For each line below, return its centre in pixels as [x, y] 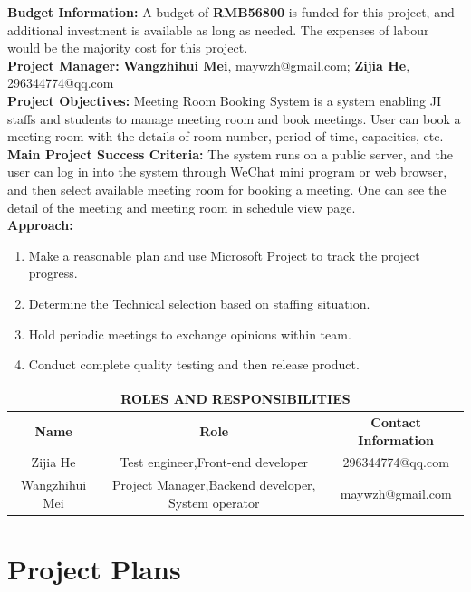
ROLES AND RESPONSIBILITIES [235, 399]
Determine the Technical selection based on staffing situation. [199, 303]
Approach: [40, 225]
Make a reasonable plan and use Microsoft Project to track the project [224, 255]
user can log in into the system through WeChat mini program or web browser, [227, 172]
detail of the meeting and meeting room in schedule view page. [182, 207]
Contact [396, 422]
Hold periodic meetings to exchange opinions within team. [190, 334]
